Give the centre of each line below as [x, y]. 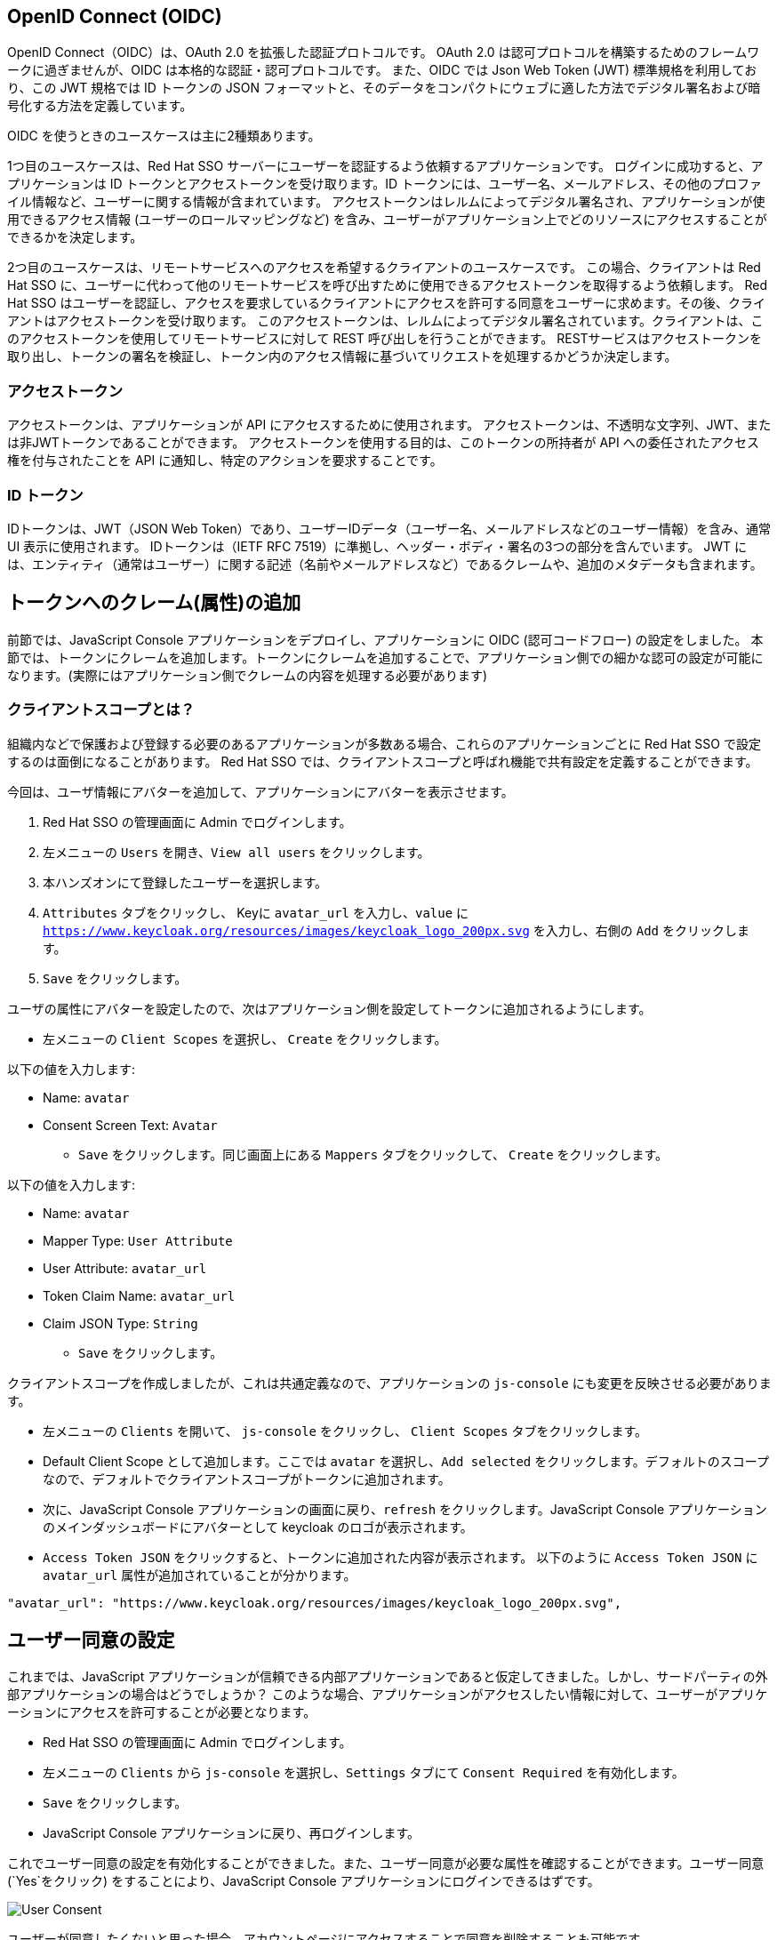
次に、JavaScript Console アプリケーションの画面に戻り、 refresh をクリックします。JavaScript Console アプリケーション [405, 1509]
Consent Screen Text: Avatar [130, 1125]
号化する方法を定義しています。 [100, 106]
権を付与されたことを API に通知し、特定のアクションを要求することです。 [225, 461]
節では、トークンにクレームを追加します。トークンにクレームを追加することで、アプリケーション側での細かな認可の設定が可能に [385, 657]
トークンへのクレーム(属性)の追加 [154, 603]
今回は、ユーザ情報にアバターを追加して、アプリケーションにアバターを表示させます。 [260, 791]
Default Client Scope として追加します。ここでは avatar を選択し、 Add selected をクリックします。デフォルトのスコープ [406, 1461]
